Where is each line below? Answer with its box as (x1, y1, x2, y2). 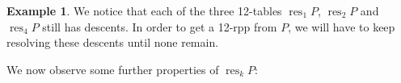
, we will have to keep (288, 18, 395, 35)
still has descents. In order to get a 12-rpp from (42, 18, 277, 35)
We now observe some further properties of (6, 60, 219, 77)
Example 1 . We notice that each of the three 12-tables (6, 2, 282, 19)
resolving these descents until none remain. (6, 34, 219, 51)
